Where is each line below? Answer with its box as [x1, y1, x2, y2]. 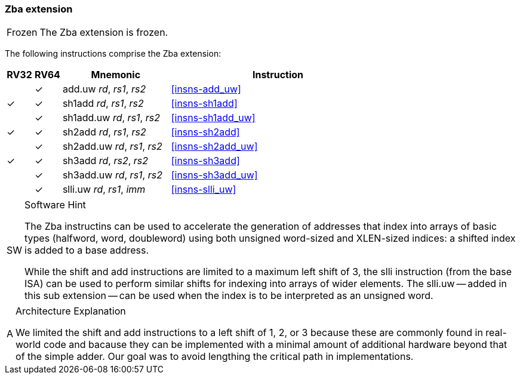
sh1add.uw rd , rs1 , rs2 [62, 112, 160, 124]
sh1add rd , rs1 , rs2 [62, 97, 144, 110]
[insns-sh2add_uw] [171, 140, 258, 153]
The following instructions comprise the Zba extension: [5, 48, 221, 59]
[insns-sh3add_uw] [171, 169, 258, 181]
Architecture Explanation [16, 305, 126, 318]
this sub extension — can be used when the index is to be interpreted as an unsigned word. [24, 289, 433, 302]
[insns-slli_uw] [171, 183, 236, 196]
